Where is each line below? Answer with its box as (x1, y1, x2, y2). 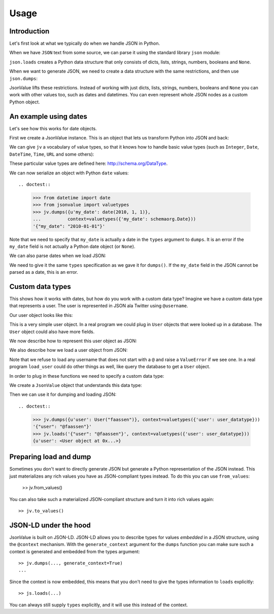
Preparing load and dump (9, 453, 91, 461)
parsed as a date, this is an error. (9, 269, 78, 275)
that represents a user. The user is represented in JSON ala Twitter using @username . (9, 303, 188, 309)
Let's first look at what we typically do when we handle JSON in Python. (9, 41, 160, 47)
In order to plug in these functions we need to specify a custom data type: (9, 373, 164, 379)
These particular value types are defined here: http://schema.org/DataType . (9, 160, 168, 167)
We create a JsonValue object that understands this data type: (9, 382, 142, 388)
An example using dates (9, 112, 87, 121)
